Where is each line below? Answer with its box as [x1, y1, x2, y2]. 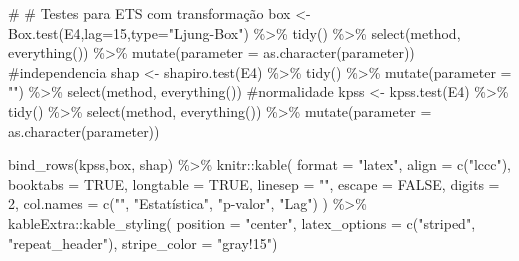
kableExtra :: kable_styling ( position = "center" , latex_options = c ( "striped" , [8, 212, 476, 233]
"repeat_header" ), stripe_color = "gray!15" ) [8, 232, 278, 253]
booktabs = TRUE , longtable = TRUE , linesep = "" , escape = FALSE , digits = [8, 173, 500, 194]
